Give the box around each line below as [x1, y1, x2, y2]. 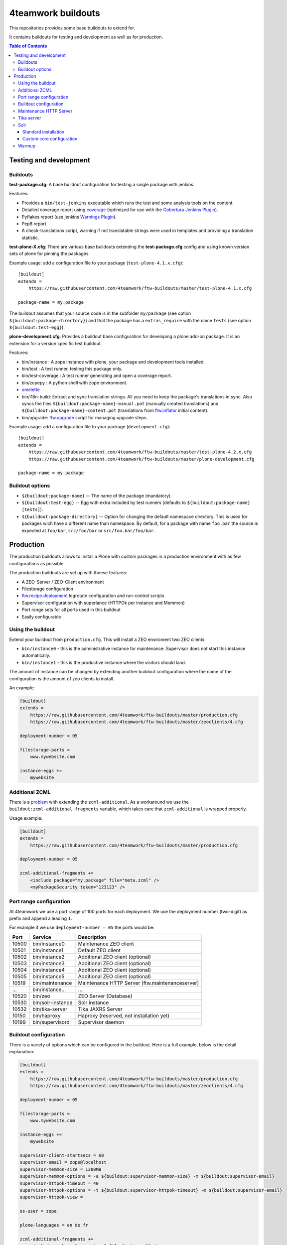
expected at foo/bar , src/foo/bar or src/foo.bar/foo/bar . [21, 527, 155, 533]
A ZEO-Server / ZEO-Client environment [21, 579, 104, 585]
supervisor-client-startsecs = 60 [19, 1153, 104, 1158]
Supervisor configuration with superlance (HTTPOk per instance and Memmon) [21, 600, 185, 606]
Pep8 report [21, 221, 47, 227]
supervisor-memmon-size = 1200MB [19, 1166, 102, 1172]
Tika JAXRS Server [78, 1005, 123, 1012]
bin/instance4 [32, 966, 65, 973]
